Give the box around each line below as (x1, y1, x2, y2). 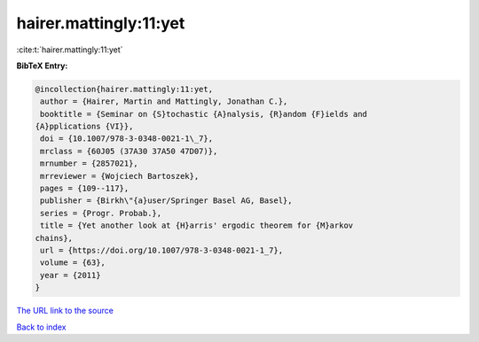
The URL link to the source (16, 306, 114, 316)
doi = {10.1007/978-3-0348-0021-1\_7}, (40, 134, 213, 144)
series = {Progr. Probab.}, (40, 208, 162, 218)
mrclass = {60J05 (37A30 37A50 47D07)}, (40, 146, 218, 156)
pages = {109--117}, (40, 183, 130, 194)
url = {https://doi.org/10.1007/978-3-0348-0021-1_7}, (40, 245, 284, 255)
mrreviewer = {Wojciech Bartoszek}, (40, 171, 200, 181)
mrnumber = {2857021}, (40, 159, 139, 168)
